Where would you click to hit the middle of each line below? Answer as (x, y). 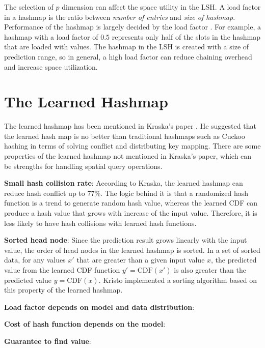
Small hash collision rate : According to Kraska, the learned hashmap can (124, 183)
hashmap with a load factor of (51, 36)
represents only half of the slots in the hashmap (186, 36)
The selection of (29, 7)
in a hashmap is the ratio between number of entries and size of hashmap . (120, 17)
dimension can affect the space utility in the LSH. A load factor (161, 7)
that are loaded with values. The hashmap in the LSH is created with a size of (127, 47)
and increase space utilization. (51, 66)
